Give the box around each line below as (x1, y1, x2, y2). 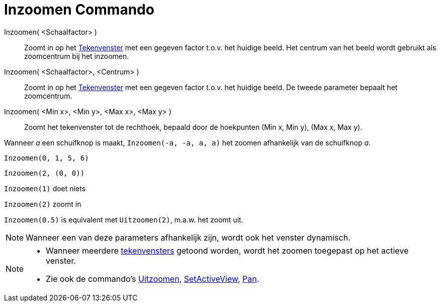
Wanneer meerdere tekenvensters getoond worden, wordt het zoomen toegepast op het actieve (46, 245, 409, 256)
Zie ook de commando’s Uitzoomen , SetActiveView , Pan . (46, 273, 259, 284)
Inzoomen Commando (4, 1, 154, 18)
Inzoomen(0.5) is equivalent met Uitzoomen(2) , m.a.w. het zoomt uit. (4, 215, 243, 224)
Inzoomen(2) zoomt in (4, 199, 81, 208)
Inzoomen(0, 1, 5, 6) (4, 154, 89, 162)
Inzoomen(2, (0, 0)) (4, 169, 85, 177)
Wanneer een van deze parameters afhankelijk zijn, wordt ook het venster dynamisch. (26, 232, 350, 243)
